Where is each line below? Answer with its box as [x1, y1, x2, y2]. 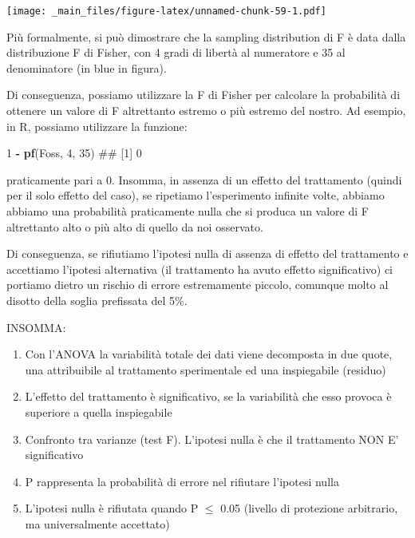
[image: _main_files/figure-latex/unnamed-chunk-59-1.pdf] [6, 6, 326, 17]
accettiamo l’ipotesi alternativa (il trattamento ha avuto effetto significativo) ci [6, 260, 393, 277]
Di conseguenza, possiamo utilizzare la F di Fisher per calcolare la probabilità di [6, 86, 401, 103]
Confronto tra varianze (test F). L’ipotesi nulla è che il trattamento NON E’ [25, 430, 399, 447]
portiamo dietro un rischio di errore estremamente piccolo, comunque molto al [6, 276, 389, 293]
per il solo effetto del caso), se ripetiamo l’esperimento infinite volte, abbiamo [6, 187, 385, 204]
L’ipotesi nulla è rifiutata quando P [25, 500, 199, 516]
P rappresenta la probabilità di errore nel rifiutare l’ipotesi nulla [25, 473, 339, 489]
